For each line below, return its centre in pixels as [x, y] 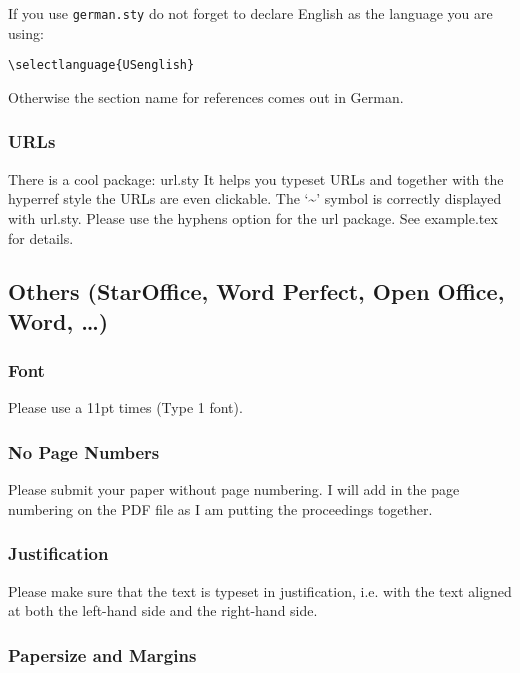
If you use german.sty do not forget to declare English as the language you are [250, 13]
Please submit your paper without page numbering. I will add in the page [234, 489]
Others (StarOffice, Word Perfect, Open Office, [256, 291]
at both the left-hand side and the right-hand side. [163, 610]
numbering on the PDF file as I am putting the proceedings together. [220, 508]
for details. [41, 237]
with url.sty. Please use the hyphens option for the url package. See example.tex [253, 217]
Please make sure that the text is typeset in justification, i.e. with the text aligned [260, 590]
